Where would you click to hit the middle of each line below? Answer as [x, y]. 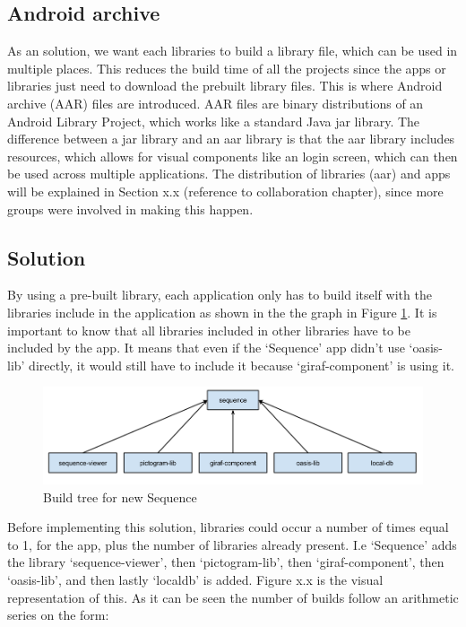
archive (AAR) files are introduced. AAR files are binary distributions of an [216, 103]
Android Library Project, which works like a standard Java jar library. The [214, 121]
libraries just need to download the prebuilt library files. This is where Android [225, 86]
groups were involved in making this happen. [130, 209]
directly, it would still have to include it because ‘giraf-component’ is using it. [242, 365]
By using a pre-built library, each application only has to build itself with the [220, 295]
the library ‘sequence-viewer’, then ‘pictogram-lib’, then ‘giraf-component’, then [226, 562]
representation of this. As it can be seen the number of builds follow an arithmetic [233, 597]
